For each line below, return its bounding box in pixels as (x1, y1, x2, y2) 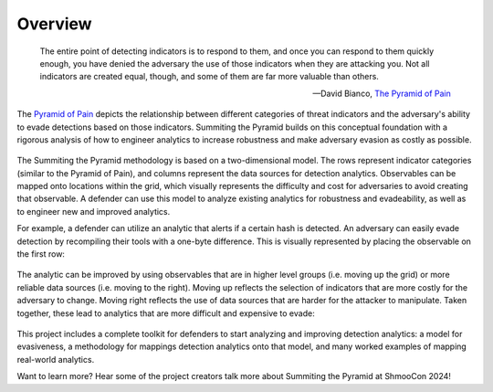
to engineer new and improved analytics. (16, 206, 171, 217)
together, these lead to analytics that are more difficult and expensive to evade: (16, 307, 315, 319)
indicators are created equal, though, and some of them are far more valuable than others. (39, 71, 379, 82)
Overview (16, 14, 92, 34)
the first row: (16, 249, 66, 260)
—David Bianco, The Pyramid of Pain (311, 88, 451, 99)
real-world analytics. (16, 354, 95, 365)
